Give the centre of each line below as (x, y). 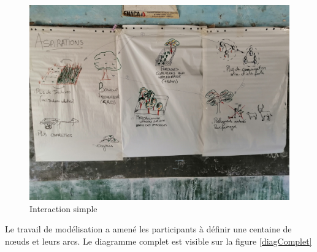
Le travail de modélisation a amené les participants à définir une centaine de (148, 229)
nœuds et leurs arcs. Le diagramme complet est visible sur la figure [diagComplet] (158, 241)
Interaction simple (63, 208)
